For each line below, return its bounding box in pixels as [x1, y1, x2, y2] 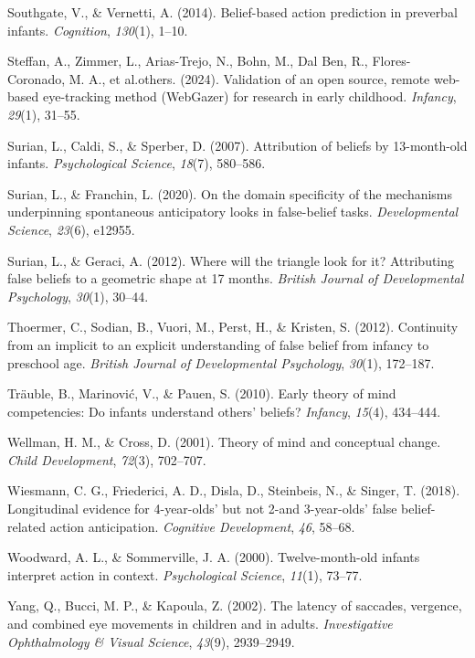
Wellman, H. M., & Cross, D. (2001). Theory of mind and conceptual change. [7, 432, 441, 451]
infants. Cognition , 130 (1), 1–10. [7, 20, 188, 39]
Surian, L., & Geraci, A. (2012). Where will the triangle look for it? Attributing [7, 250, 455, 270]
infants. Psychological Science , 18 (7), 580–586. [7, 154, 266, 173]
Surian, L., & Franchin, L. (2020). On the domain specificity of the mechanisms [7, 184, 453, 203]
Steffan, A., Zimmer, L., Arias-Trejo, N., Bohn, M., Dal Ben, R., [7, 51, 368, 70]
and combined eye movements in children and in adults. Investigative [7, 614, 393, 633]
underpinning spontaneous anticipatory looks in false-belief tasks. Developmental [7, 202, 459, 221]
